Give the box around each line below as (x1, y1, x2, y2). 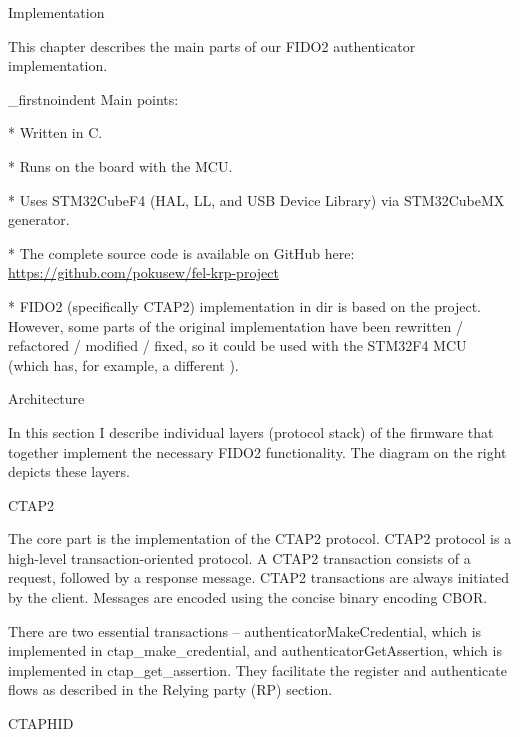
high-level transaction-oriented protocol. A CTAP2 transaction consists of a (8, 547, 471, 568)
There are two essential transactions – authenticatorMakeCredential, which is (8, 620, 482, 641)
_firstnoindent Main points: (8, 88, 179, 109)
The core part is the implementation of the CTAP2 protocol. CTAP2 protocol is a (8, 528, 512, 549)
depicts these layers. (8, 461, 130, 482)
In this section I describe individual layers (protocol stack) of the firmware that (8, 421, 494, 442)
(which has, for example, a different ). (8, 354, 239, 375)
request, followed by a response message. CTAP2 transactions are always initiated (8, 567, 510, 588)
